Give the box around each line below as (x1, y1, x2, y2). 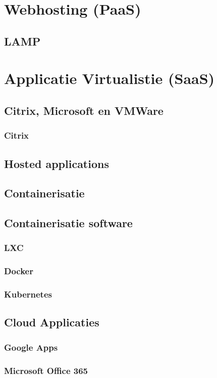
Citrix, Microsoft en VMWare (4, 102, 164, 118)
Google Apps (4, 341, 58, 353)
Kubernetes (4, 288, 52, 301)
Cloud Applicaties (4, 314, 99, 330)
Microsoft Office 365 (4, 364, 88, 376)
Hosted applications (4, 155, 109, 171)
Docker (4, 265, 33, 277)
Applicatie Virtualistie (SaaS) (4, 68, 215, 89)
